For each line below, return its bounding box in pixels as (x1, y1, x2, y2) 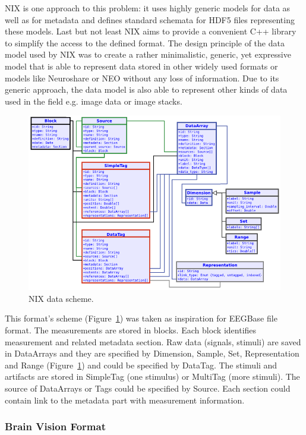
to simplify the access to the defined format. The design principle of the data (5, 36, 285, 49)
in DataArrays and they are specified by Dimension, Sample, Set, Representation (5, 347, 299, 360)
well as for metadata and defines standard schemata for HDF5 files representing (5, 13, 295, 26)
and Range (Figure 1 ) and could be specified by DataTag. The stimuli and (5, 358, 277, 371)
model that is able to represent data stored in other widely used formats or (5, 59, 278, 72)
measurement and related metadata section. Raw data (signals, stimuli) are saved (5, 335, 301, 348)
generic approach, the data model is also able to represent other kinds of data (5, 83, 288, 96)
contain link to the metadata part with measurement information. (5, 393, 245, 406)
